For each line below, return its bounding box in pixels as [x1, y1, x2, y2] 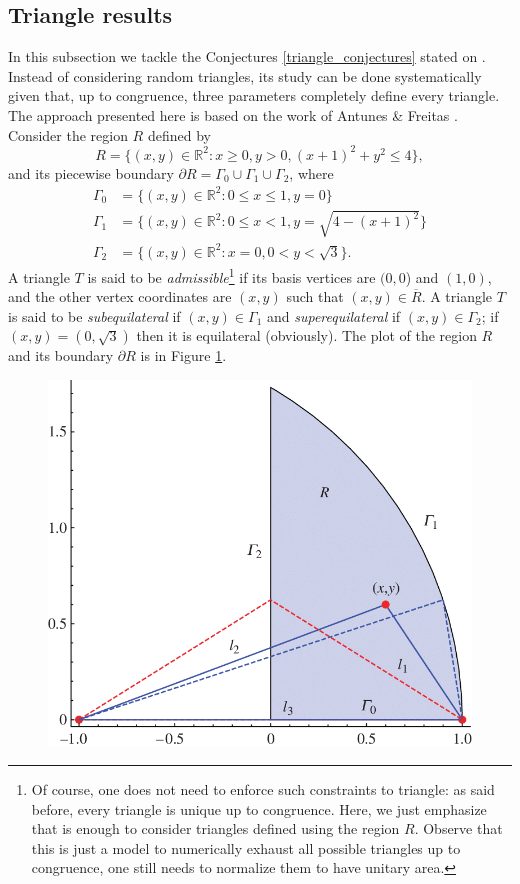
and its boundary [8, 345, 114, 366]
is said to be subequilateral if [8, 305, 181, 326]
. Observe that [414, 818, 503, 839]
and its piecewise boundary [8, 162, 174, 183]
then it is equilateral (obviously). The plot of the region [136, 325, 477, 346]
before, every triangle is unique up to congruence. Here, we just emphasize [31, 798, 487, 819]
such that [286, 286, 344, 307]
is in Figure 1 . [140, 345, 227, 366]
